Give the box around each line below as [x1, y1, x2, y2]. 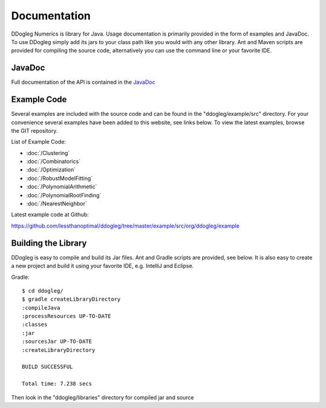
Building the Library [11, 238, 87, 248]
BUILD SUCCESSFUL [22, 363, 73, 371]
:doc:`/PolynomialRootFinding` [26, 191, 102, 199]
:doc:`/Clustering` [26, 149, 70, 156]
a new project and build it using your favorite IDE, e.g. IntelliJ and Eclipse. [11, 263, 194, 270]
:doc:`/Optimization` [26, 166, 76, 173]
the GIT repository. [11, 127, 58, 134]
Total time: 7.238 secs [22, 380, 92, 387]
